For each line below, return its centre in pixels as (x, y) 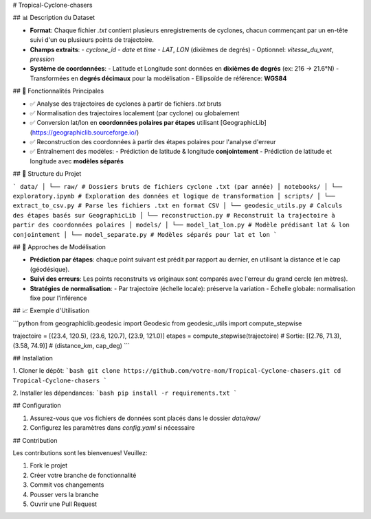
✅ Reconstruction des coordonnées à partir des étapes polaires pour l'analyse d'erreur (153, 142)
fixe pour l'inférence (58, 298)
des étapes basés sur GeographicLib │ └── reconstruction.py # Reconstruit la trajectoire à (174, 215)
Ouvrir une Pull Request (64, 504)
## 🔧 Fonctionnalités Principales (58, 91)
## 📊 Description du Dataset (54, 18)
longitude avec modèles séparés (77, 161)
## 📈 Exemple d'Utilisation (51, 311)
